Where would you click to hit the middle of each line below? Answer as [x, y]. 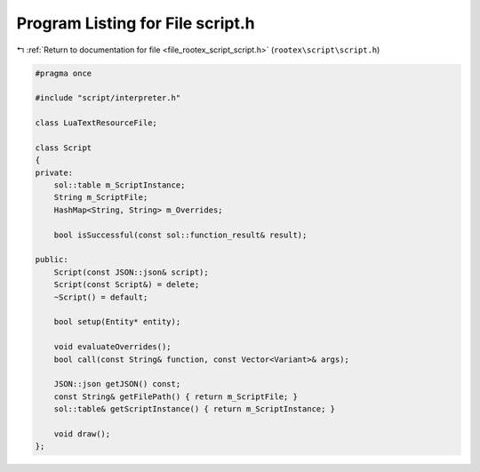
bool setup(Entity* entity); [117, 322]
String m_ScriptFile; [101, 197]
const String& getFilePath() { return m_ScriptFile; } [176, 396]
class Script [64, 148]
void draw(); [82, 434]
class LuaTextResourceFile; [96, 123]
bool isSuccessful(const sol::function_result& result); [180, 235]
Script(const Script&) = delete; [127, 285]
